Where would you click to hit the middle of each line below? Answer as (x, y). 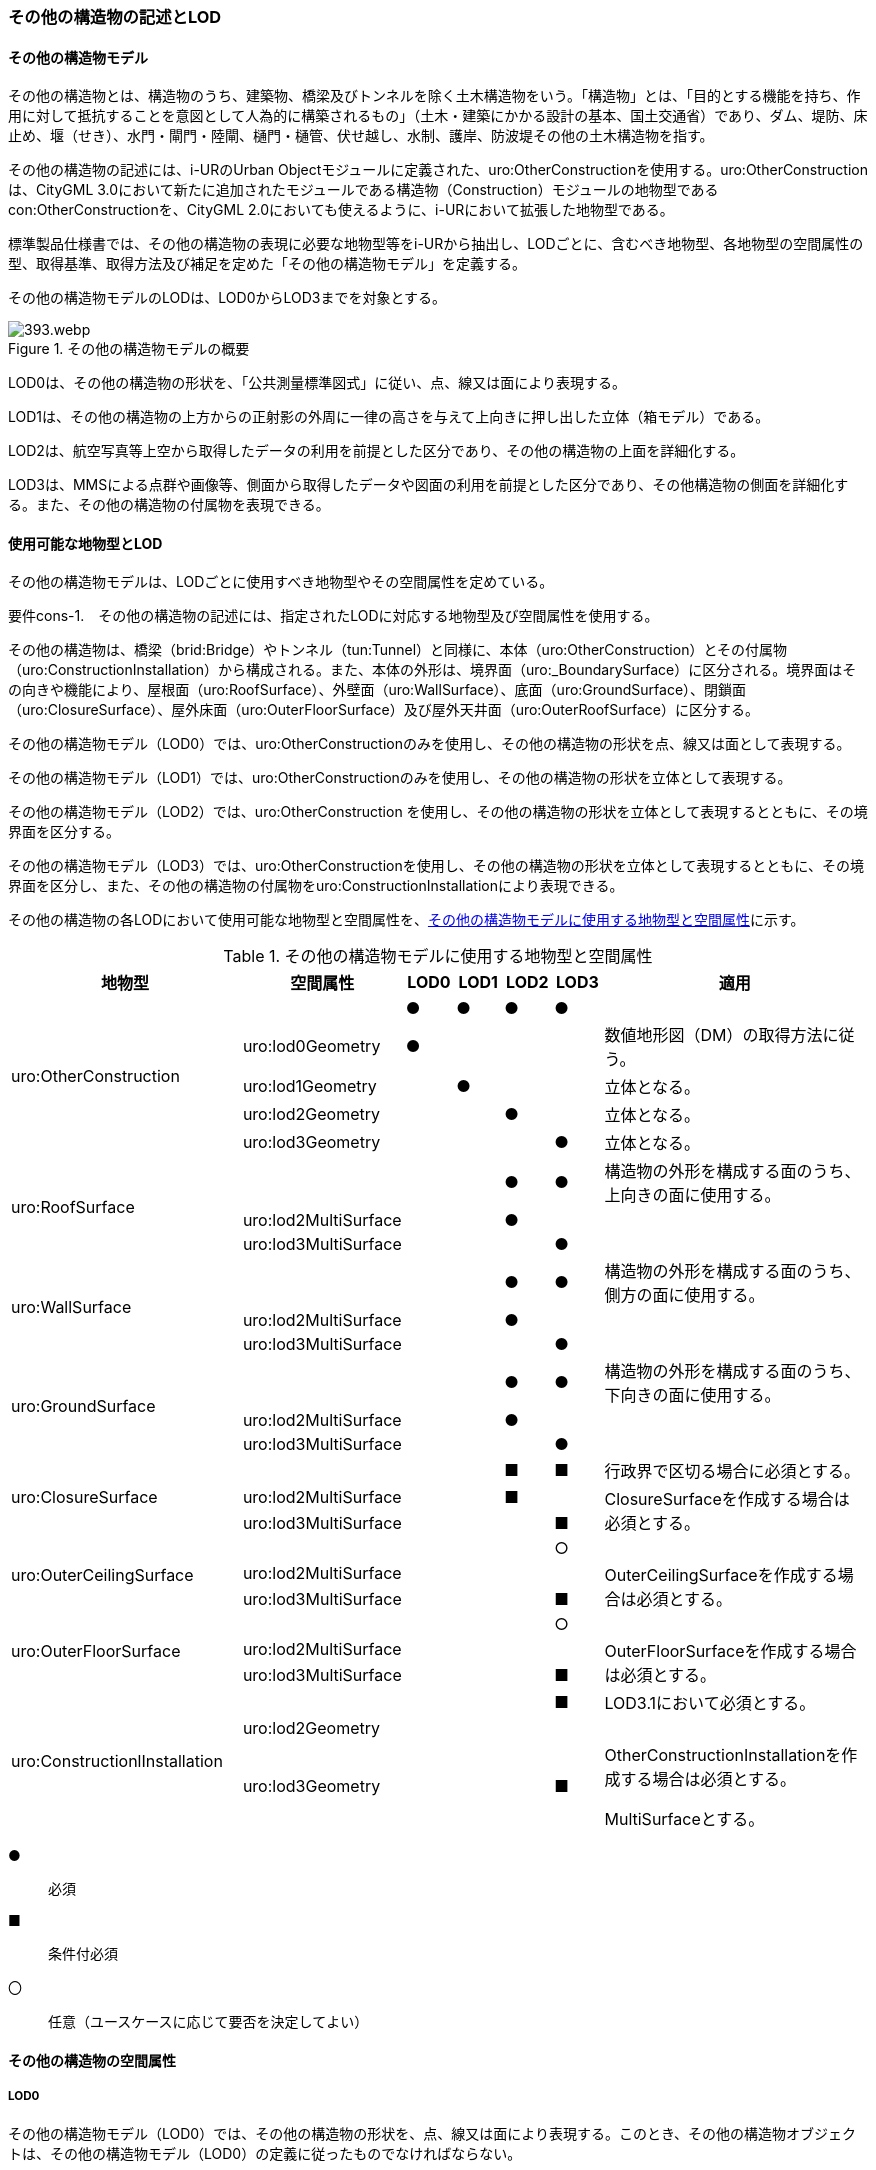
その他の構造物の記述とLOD (115, 17)
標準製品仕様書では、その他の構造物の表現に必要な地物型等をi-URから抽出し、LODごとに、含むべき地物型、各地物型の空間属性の (436, 244)
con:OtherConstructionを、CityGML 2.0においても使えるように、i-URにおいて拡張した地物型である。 (341, 210)
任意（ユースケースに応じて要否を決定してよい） (208, 2022)
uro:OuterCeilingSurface (102, 1575)
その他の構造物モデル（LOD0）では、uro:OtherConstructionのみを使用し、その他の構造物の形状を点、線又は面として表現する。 (429, 744)
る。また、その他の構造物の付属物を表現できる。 (169, 505)
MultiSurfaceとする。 (684, 1819)
